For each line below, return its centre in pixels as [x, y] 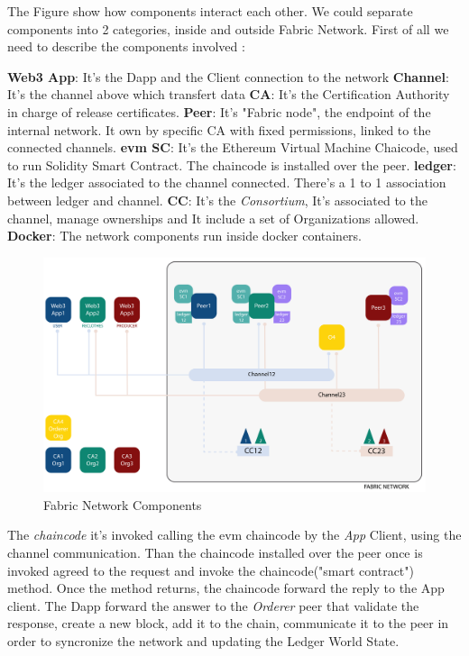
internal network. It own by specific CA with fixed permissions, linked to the [219, 129]
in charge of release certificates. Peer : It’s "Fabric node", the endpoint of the [219, 111]
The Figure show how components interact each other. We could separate [210, 11]
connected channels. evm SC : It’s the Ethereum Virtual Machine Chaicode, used [233, 147]
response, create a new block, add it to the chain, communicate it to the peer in [228, 623]
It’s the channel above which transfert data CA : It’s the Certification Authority [229, 94]
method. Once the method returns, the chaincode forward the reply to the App [226, 588]
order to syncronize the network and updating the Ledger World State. [203, 640]
